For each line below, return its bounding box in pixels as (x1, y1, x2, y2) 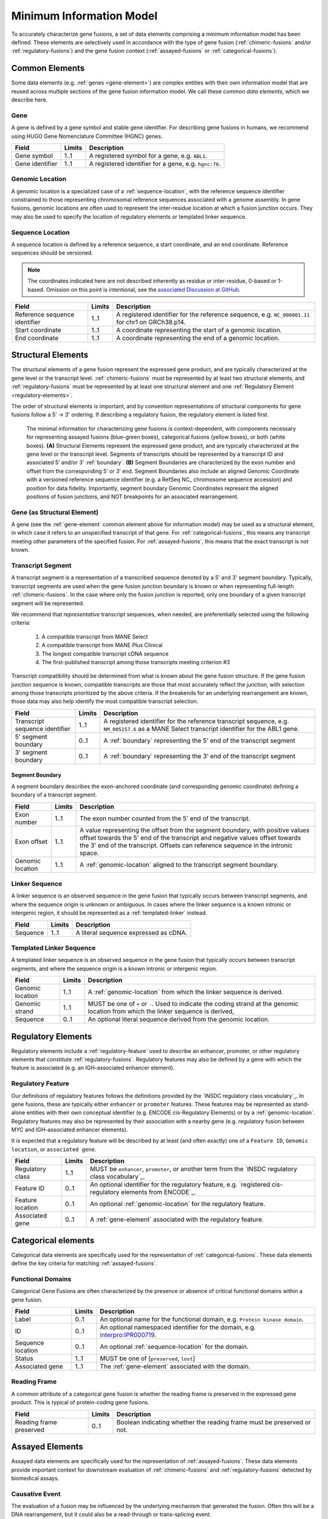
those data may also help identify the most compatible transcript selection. (11, 698, 199, 705)
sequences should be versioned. (11, 249, 94, 256)
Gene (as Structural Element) (11, 508, 99, 516)
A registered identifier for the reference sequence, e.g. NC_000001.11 (116, 310, 310, 318)
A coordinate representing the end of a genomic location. (116, 334, 280, 342)
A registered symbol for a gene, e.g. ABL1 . (89, 151, 208, 160)
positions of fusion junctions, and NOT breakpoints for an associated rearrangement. (26, 493, 239, 500)
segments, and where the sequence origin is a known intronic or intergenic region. (11, 965, 218, 972)
